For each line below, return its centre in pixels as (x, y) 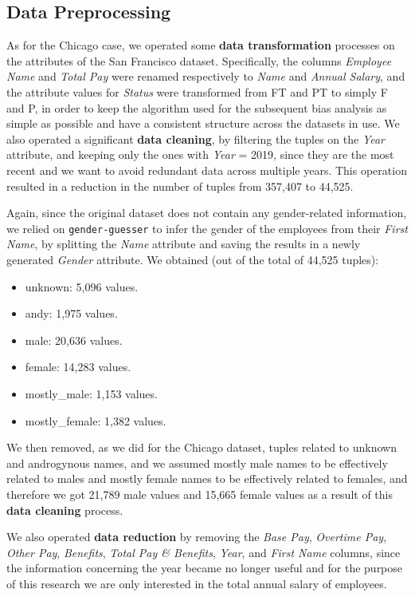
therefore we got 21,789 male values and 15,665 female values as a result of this (200, 494)
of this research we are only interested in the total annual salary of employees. (197, 583)
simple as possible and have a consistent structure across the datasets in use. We (203, 123)
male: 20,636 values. (74, 340)
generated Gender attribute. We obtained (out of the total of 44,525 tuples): (193, 259)
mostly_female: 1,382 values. (96, 420)
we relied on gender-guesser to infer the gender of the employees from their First (207, 228)
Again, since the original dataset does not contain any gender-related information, (207, 213)
